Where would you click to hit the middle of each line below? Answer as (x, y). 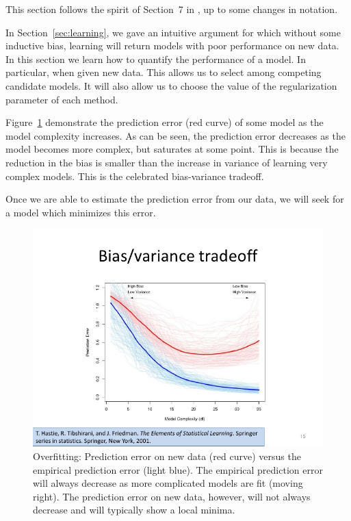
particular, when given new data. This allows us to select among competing (164, 72)
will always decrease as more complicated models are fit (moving (168, 483)
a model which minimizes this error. (81, 212)
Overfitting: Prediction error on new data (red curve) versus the (167, 456)
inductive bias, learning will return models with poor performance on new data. (172, 46)
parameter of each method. (62, 99)
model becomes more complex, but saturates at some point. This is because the (172, 149)
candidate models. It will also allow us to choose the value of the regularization (171, 85)
